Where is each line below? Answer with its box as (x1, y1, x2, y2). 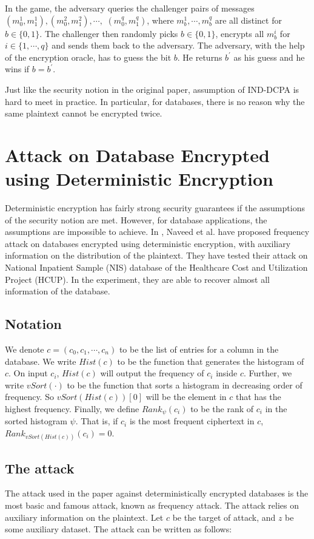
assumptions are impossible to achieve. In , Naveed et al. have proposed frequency (5, 225, 310, 238)
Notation (5, 314, 62, 333)
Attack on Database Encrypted (5, 142, 270, 167)
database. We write (5, 354, 76, 367)
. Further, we (244, 367, 292, 379)
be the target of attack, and (172, 510, 276, 523)
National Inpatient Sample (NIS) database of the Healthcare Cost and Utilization (5, 261, 308, 274)
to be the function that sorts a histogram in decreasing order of (67, 378, 302, 391)
